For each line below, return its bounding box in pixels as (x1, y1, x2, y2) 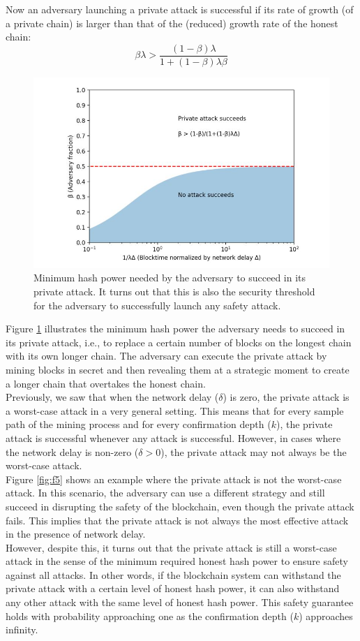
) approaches (299, 608, 353, 623)
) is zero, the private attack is (223, 390, 350, 404)
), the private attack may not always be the (160, 444, 347, 459)
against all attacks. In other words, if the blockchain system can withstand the (6, 567, 341, 582)
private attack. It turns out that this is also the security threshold (33, 284, 315, 299)
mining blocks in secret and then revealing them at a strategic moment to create (6, 362, 350, 376)
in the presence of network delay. (6, 526, 146, 541)
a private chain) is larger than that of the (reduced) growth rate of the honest (6, 15, 338, 30)
